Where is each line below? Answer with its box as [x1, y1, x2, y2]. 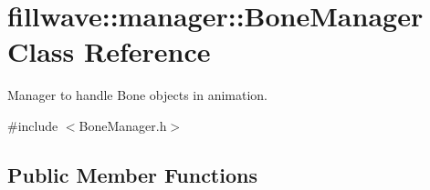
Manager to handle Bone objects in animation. [7, 85, 267, 105]
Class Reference [7, 33, 211, 70]
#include [7, 115, 58, 135]
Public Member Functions [7, 160, 257, 188]
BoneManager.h [79, 115, 167, 135]
